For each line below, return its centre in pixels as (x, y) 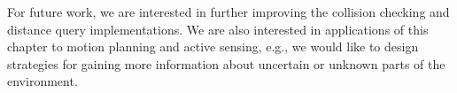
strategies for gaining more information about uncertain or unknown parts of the (226, 63)
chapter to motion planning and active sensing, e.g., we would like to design (213, 46)
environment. (43, 81)
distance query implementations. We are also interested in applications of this (218, 29)
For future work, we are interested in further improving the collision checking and (228, 12)
